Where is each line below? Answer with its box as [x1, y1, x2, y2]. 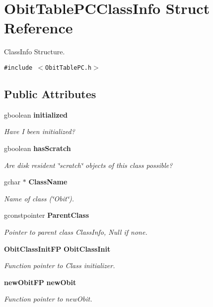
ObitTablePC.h [45, 64, 92, 71]
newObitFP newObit [4, 277, 76, 287]
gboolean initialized [4, 109, 68, 120]
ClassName [28, 176, 68, 187]
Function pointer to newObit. [4, 294, 92, 304]
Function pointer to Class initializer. [4, 260, 115, 271]
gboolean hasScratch [4, 143, 71, 153]
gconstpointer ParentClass [4, 210, 89, 220]
